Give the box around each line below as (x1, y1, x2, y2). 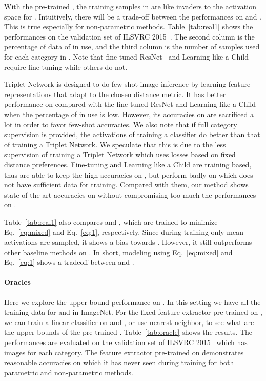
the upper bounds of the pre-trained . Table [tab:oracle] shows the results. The (4, 327, 252, 337)
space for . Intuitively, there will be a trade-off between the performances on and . (4, 11, 261, 22)
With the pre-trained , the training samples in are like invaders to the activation (4, 1, 256, 11)
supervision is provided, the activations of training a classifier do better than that (4, 129, 260, 140)
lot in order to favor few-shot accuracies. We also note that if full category (4, 119, 237, 129)
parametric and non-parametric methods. (4, 367, 133, 377)
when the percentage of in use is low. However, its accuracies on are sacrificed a (4, 108, 254, 119)
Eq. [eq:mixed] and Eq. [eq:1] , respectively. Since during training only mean (4, 226, 243, 237)
